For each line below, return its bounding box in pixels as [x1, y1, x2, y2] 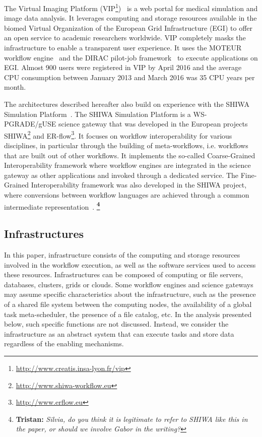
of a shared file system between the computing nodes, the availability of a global [4, 299, 252, 309]
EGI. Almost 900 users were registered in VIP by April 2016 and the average [4, 62, 242, 73]
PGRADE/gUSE [4, 118, 56, 129]
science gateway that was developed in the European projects [58, 118, 248, 129]
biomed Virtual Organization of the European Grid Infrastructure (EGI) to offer [4, 22, 252, 33]
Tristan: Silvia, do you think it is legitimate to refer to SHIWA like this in [16, 413, 248, 424]
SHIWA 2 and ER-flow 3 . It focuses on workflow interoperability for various [4, 129, 232, 141]
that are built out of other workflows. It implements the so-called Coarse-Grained [4, 150, 255, 160]
